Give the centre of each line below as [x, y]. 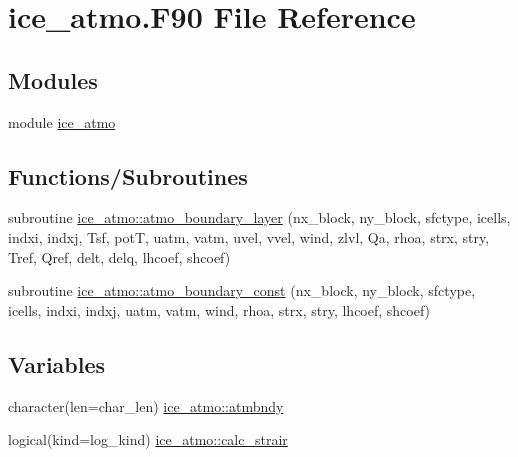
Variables [57, 363]
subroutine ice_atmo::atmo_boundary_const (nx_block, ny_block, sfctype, [242, 290]
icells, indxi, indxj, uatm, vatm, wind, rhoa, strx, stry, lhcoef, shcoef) [219, 309]
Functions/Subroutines [128, 175]
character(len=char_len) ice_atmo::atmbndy [146, 405]
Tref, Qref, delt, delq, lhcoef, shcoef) [119, 256]
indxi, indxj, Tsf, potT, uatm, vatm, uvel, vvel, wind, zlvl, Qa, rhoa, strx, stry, [249, 236]
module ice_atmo [62, 121]
